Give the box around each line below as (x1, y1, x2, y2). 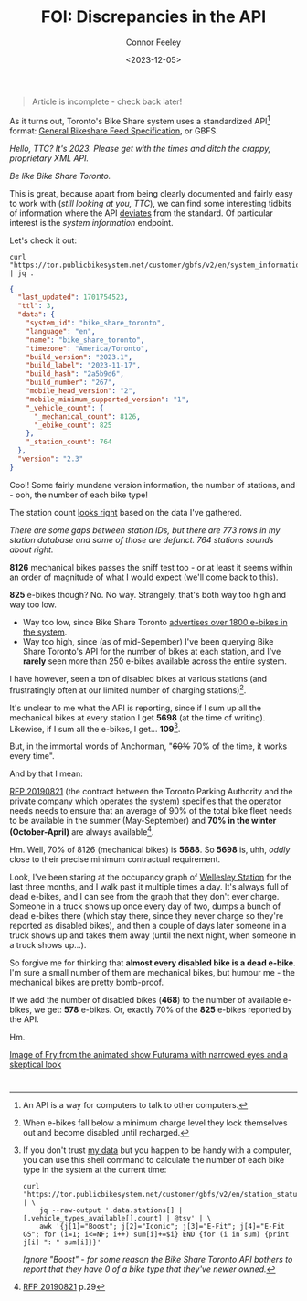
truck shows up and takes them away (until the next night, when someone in (9, 930, 297, 941)
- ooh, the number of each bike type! (9, 489, 148, 500)
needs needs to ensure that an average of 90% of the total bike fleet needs (9, 805, 292, 816)
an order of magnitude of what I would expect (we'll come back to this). (9, 571, 279, 582)
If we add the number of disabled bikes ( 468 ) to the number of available (9, 994, 281, 1005)
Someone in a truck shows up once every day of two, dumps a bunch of (9, 901, 281, 912)
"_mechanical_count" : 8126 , (33, 411, 142, 421)
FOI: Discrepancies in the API (40, 6, 267, 27)
